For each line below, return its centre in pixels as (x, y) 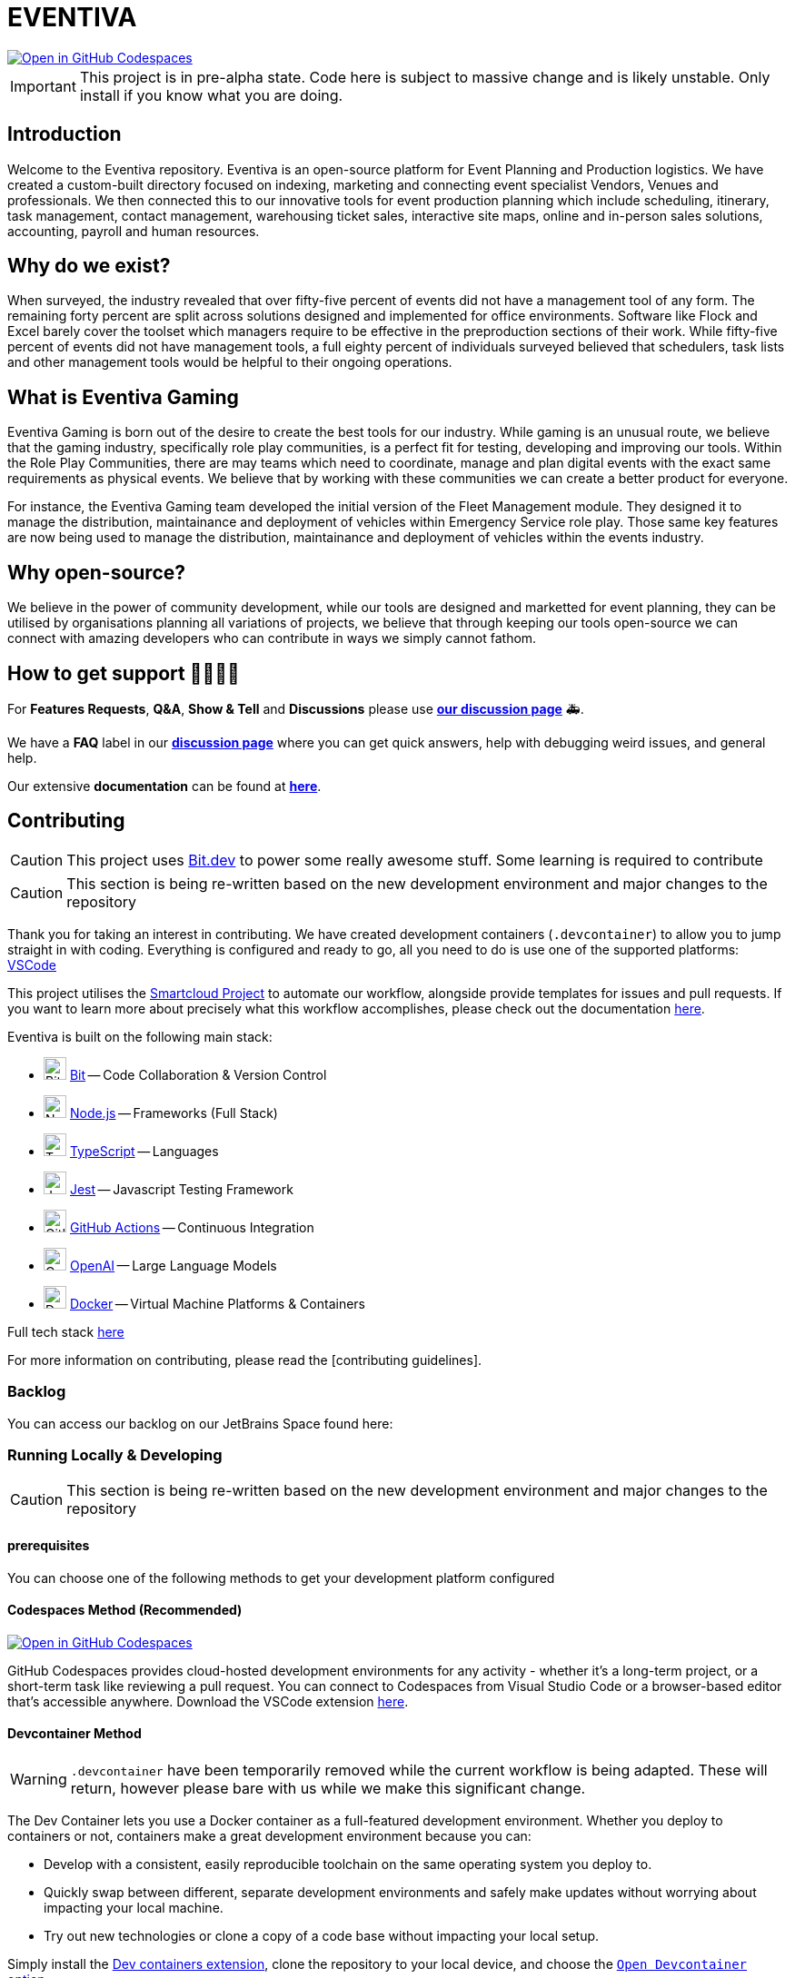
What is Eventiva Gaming (123, 397)
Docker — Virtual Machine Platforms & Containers (217, 1303)
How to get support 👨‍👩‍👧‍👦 (124, 673)
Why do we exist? (89, 266)
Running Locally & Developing (115, 1454)
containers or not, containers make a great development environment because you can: (269, 1835)
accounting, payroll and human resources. (134, 231)
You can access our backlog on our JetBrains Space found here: (200, 1423)
